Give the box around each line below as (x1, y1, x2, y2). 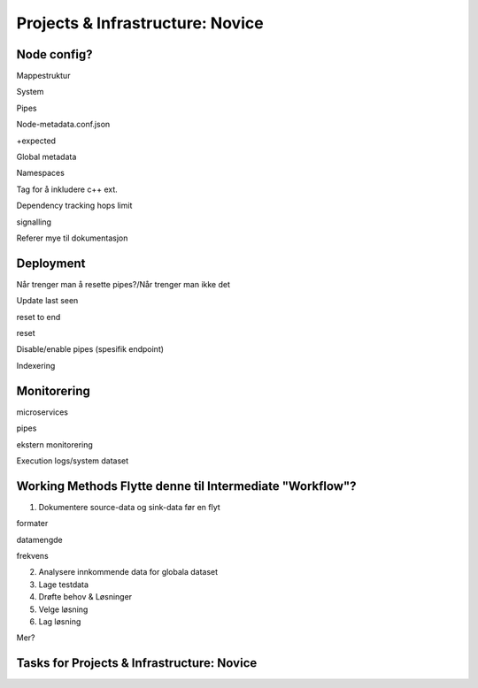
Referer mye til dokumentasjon (16, 233, 128, 243)
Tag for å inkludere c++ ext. (16, 184, 119, 195)
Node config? (16, 47, 93, 62)
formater (16, 518, 49, 529)
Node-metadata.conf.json (16, 119, 111, 130)
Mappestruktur (16, 71, 71, 81)
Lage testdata (38, 579, 89, 590)
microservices (16, 407, 68, 417)
